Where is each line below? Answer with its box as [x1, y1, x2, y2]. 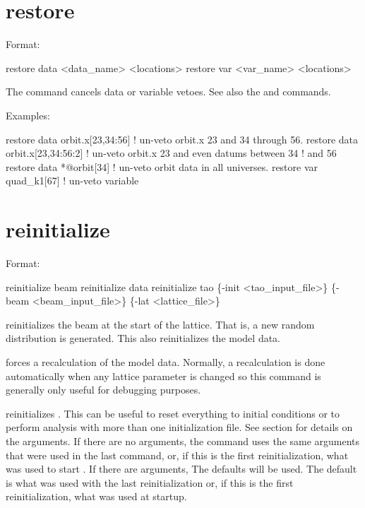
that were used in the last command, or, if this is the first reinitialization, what [6, 447, 349, 462]
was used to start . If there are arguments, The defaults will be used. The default [6, 461, 357, 476]
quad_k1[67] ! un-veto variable [6, 173, 139, 188]
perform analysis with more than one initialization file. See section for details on [6, 420, 353, 435]
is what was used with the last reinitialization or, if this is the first [6, 475, 294, 490]
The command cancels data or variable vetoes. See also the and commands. [6, 84, 331, 99]
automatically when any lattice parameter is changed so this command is [6, 368, 321, 383]
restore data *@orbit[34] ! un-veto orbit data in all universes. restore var [6, 159, 318, 174]
